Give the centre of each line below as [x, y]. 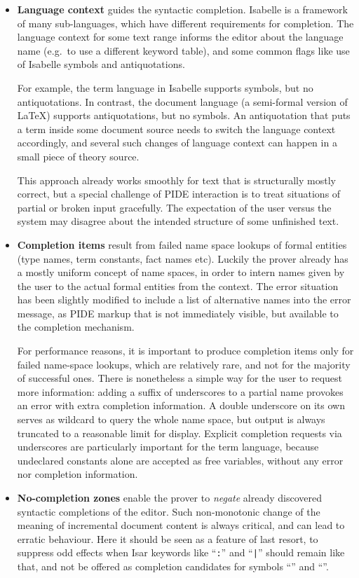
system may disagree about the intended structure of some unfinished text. [178, 221]
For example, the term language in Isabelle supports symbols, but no [165, 87]
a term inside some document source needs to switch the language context [176, 129]
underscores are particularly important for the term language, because [168, 447]
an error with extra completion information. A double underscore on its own [181, 405]
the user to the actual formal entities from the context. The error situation [178, 285]
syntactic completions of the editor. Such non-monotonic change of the [169, 511]
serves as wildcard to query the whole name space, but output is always [171, 419]
